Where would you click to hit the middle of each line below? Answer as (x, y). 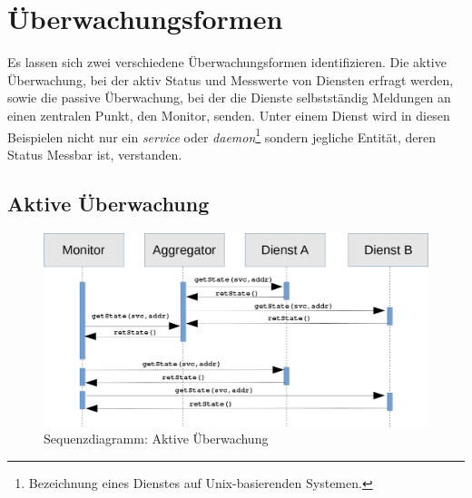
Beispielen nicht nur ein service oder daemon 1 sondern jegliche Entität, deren (222, 135)
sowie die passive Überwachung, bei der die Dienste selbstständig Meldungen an (229, 98)
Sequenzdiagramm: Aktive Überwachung (156, 439)
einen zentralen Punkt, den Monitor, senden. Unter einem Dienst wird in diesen (229, 115)
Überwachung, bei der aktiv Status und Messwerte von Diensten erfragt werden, (231, 79)
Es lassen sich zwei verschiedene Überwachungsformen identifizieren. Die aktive (227, 62)
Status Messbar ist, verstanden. (95, 154)
